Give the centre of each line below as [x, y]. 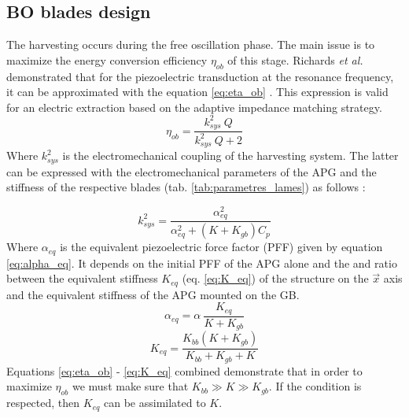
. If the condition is [315, 386]
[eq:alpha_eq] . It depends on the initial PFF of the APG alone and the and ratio [202, 263]
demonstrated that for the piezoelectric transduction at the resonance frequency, [200, 76]
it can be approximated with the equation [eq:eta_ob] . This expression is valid [197, 92]
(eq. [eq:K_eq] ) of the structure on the [275, 278]
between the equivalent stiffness [82, 278]
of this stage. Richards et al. [295, 59]
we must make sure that [130, 386]
